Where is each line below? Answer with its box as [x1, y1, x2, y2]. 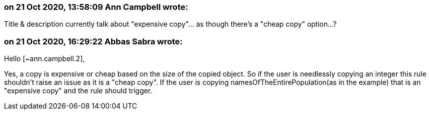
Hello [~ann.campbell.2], [4, 54, 85, 63]
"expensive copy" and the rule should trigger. [4, 86, 152, 95]
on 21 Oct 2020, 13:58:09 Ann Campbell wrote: [4, 2, 188, 12]
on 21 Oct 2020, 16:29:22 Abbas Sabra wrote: [4, 36, 183, 46]
